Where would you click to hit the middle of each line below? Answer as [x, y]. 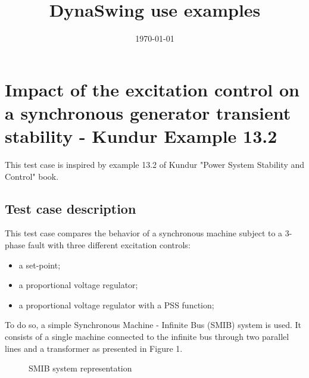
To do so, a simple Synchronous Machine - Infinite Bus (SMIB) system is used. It [153, 325]
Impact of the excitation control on [152, 89]
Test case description [71, 208]
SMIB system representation [80, 368]
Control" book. [32, 176]
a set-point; [40, 265]
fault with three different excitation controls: [109, 245]
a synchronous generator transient [148, 112]
